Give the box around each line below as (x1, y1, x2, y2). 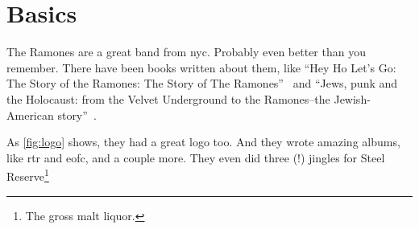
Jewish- (334, 90, 371, 107)
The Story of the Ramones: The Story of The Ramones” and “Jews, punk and (6, 75, 398, 92)
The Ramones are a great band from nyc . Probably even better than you (6, 43, 366, 60)
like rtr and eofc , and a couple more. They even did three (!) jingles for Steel (6, 149, 385, 166)
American (6, 106, 54, 123)
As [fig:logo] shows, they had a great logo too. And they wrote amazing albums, (6, 133, 400, 150)
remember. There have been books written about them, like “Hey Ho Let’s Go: (6, 59, 396, 76)
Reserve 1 (6, 166, 49, 184)
